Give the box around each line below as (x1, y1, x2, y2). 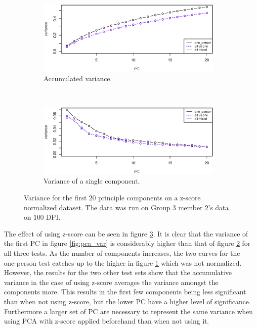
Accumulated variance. (43, 73, 112, 83)
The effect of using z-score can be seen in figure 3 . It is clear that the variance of (4, 228, 248, 238)
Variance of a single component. (43, 176, 140, 186)
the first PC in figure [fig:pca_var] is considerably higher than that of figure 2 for (4, 238, 251, 248)
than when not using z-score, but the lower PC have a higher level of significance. (4, 296, 251, 306)
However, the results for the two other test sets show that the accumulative (4, 267, 232, 278)
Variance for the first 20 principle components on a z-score (24, 192, 201, 203)
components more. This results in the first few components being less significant (4, 286, 246, 297)
